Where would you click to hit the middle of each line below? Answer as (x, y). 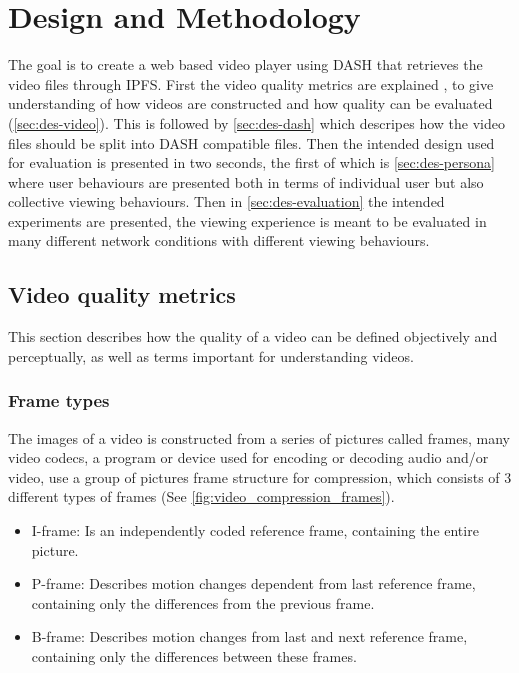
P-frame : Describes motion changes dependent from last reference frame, (253, 583)
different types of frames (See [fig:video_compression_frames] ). (201, 496)
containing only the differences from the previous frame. (203, 602)
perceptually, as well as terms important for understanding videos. (211, 355)
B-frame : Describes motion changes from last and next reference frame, (249, 636)
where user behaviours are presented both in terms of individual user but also (246, 181)
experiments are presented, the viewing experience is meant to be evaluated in (247, 220)
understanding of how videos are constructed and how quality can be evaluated (250, 103)
